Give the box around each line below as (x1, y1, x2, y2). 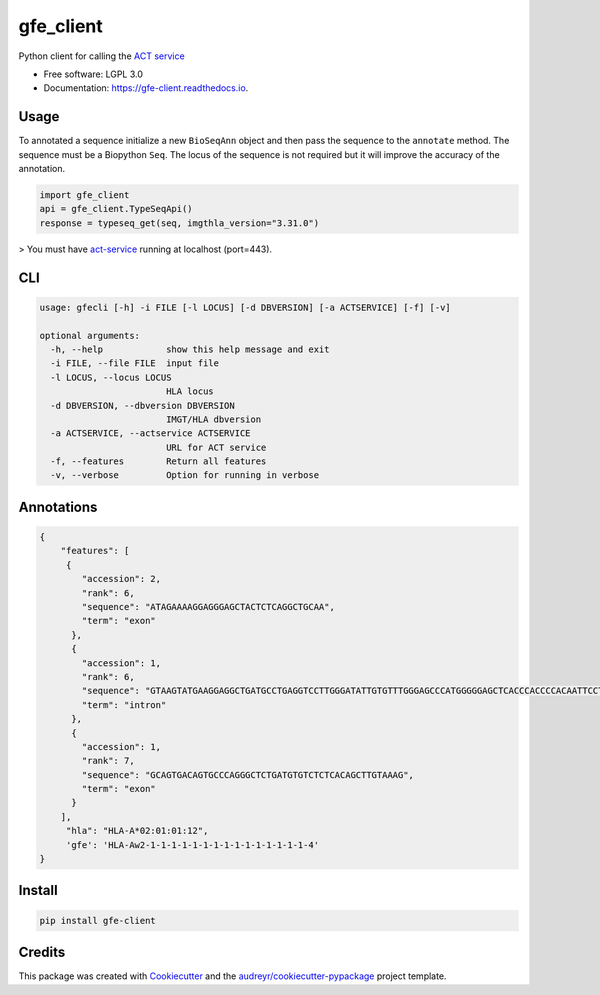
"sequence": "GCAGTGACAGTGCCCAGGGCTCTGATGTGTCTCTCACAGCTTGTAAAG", (81, 769, 415, 780)
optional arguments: (39, 330, 140, 341)
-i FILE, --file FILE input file (50, 358, 220, 369)
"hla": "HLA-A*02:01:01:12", (65, 825, 209, 837)
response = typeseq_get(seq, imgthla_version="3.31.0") (39, 217, 320, 229)
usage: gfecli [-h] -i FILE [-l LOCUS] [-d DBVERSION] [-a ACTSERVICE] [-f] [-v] (39, 301, 452, 313)
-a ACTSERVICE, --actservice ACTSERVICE (50, 428, 251, 439)
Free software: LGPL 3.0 (43, 68, 144, 80)
